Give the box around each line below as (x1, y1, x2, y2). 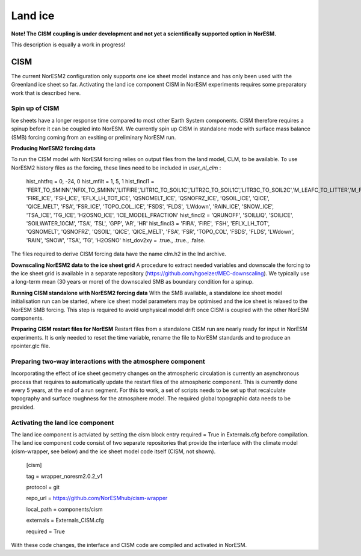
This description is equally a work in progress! (11, 41, 126, 48)
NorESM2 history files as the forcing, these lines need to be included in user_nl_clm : (11, 164, 221, 171)
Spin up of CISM (11, 104, 60, 112)
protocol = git (26, 483, 60, 490)
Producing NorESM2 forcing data (11, 144, 96, 151)
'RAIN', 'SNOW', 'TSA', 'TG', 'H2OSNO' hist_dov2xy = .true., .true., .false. (26, 236, 206, 243)
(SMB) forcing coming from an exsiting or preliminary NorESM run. (11, 133, 176, 141)
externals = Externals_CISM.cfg (26, 517, 105, 524)
